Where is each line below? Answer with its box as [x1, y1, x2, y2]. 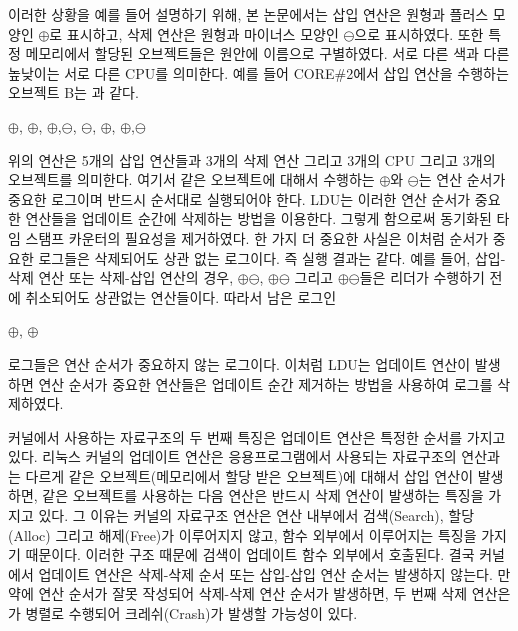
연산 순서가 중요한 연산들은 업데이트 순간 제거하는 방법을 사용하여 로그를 [38, 373, 493, 394]
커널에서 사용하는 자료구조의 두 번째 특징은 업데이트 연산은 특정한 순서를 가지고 [8, 426, 506, 447]
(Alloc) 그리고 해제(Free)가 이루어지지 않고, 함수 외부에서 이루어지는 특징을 [8, 524, 477, 545]
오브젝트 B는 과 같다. [8, 82, 139, 103]
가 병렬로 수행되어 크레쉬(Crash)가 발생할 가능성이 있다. [8, 603, 358, 624]
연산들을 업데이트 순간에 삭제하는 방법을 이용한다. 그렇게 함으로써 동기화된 [25, 208, 492, 229]
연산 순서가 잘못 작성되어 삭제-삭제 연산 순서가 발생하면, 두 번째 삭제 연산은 [38, 583, 511, 604]
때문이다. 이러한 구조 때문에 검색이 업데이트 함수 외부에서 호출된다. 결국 [25, 544, 475, 565]
